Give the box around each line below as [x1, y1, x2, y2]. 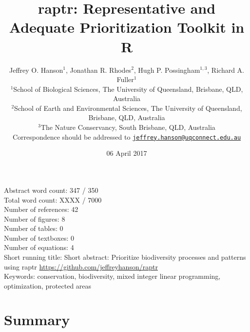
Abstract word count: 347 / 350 [4, 185, 98, 195]
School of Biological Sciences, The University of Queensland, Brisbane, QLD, [13, 83, 243, 94]
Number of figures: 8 [4, 213, 65, 224]
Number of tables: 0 [4, 223, 63, 233]
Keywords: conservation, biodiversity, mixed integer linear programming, [4, 271, 221, 281]
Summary [4, 309, 70, 329]
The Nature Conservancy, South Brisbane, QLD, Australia [40, 122, 215, 132]
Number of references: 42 [4, 204, 78, 214]
